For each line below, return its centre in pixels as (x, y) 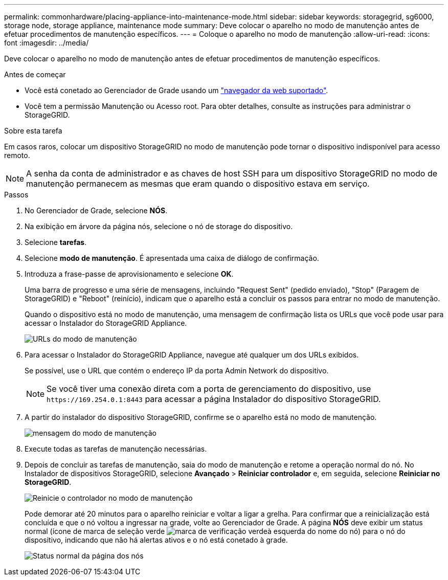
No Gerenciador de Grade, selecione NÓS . (96, 210)
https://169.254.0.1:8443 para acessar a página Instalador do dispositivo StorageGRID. (214, 399)
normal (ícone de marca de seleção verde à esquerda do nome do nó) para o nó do (215, 531)
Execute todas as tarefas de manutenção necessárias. (116, 449)
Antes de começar (35, 74)
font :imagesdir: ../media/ (47, 43)
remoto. (17, 155)
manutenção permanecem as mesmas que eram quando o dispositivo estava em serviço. (198, 184)
